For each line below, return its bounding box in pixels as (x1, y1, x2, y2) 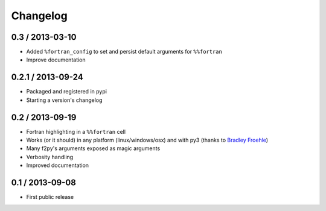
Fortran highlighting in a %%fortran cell (26, 128, 126, 135)
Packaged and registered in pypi (26, 88, 107, 95)
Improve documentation (26, 56, 86, 63)
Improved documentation (26, 162, 89, 169)
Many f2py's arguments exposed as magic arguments (26, 145, 161, 152)
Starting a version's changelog (26, 96, 103, 104)
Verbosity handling (26, 153, 74, 160)
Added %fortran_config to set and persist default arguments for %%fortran (26, 48, 223, 55)
